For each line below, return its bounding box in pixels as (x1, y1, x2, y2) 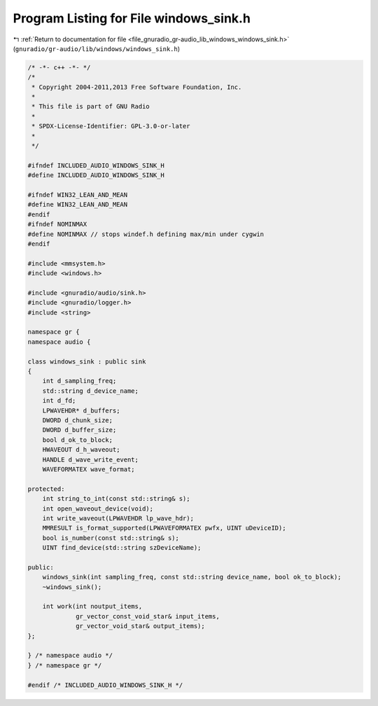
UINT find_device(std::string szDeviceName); (42, 544, 202, 552)
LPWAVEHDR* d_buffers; (42, 406, 120, 415)
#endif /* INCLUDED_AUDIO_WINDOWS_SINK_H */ (27, 681, 183, 689)
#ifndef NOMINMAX (27, 221, 87, 228)
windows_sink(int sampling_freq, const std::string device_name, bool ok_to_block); (42, 573, 342, 581)
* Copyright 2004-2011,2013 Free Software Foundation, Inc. (31, 83, 242, 91)
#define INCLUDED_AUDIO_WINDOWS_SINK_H (27, 172, 164, 179)
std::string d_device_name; (42, 387, 139, 395)
